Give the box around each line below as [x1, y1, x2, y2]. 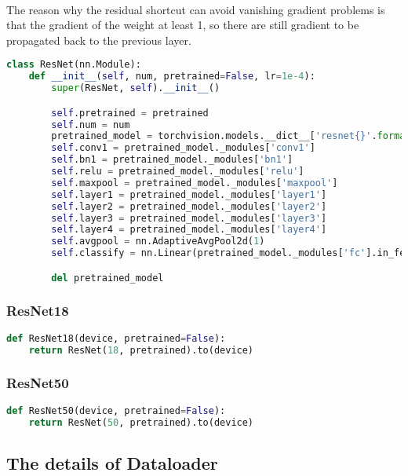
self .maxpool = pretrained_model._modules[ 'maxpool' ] [51, 177, 338, 189]
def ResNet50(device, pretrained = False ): [6, 405, 226, 416]
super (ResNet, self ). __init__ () [51, 82, 220, 94]
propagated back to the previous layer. [6, 31, 191, 48]
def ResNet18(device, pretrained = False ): [6, 332, 226, 344]
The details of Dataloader [6, 450, 218, 474]
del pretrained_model [51, 272, 164, 284]
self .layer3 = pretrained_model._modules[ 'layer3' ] [51, 212, 327, 224]
